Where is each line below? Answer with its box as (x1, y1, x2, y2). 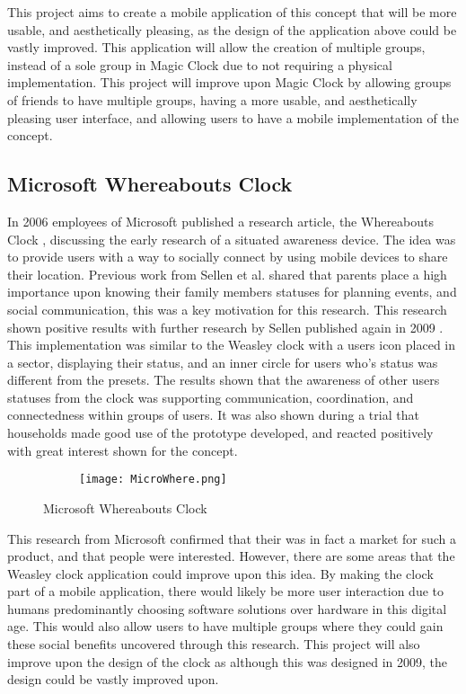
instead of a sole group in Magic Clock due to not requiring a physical (7, 55, 392, 74)
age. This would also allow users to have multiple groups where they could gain (7, 617, 444, 636)
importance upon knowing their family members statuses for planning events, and (7, 282, 457, 301)
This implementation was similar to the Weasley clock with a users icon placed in (7, 335, 456, 354)
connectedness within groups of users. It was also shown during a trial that (7, 405, 419, 424)
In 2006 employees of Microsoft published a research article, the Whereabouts (7, 211, 435, 230)
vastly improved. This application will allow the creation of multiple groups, (7, 38, 426, 57)
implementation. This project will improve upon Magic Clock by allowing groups (7, 73, 452, 92)
